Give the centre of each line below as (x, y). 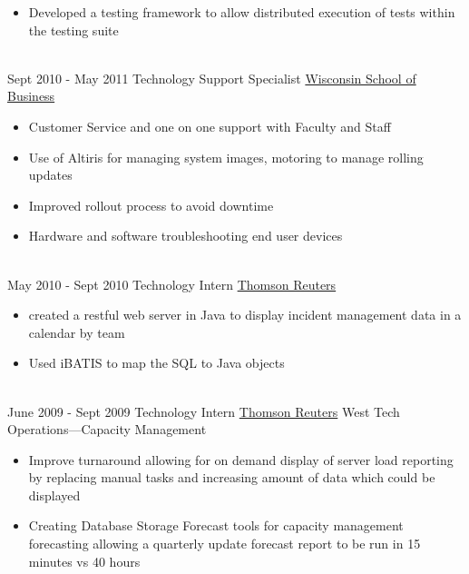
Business (31, 96)
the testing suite (73, 30)
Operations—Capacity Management (107, 429)
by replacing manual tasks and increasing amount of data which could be (232, 477)
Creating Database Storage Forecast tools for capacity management (216, 525)
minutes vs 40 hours (84, 561)
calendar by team (77, 332)
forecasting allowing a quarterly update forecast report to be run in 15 (225, 544)
